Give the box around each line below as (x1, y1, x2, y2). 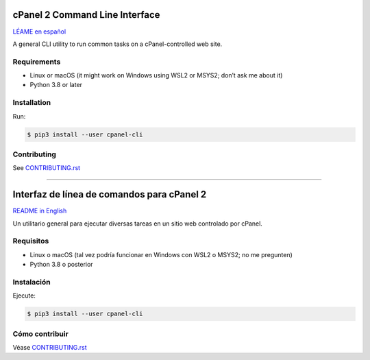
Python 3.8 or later (29, 81, 82, 89)
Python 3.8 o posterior (29, 261, 93, 269)
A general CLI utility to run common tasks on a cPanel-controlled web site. (12, 40, 223, 48)
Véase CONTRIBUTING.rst (12, 343, 87, 351)
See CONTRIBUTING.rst (12, 164, 81, 172)
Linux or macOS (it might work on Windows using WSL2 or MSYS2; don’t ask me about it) (29, 71, 283, 80)
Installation (12, 98, 51, 108)
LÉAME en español (12, 27, 66, 36)
